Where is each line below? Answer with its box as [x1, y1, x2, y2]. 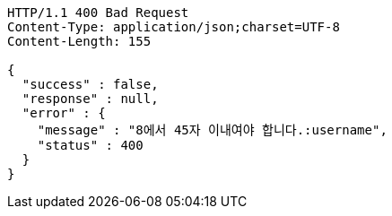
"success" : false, [22, 77, 159, 91]
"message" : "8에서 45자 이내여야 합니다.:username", [37, 123, 388, 137]
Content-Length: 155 [7, 34, 152, 48]
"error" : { [22, 106, 106, 120]
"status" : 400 [37, 138, 144, 152]
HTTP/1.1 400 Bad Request [7, 5, 189, 20]
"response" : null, [22, 91, 159, 106]
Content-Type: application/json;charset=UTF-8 [7, 20, 340, 34]
